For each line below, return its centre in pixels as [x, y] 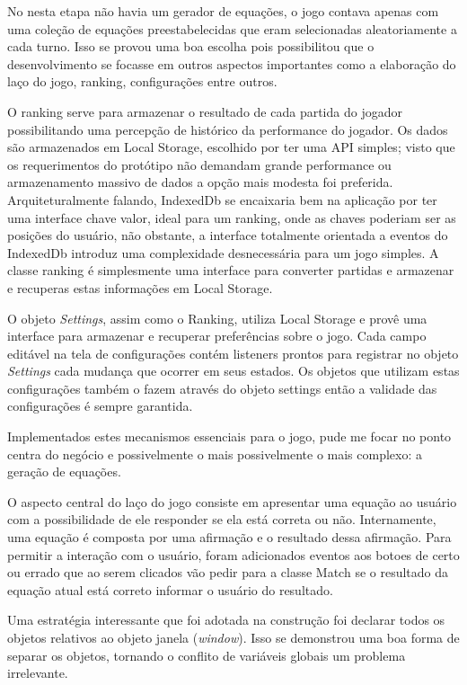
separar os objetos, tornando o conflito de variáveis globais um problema [207, 655]
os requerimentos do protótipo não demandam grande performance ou [199, 164]
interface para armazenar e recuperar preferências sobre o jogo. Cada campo [217, 336]
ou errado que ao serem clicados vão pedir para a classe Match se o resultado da [228, 572]
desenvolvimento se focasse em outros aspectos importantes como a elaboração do [232, 63]
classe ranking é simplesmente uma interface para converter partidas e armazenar [231, 270]
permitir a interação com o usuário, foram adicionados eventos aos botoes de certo [233, 554]
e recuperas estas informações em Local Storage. [140, 287]
